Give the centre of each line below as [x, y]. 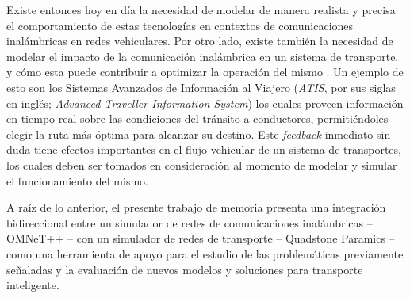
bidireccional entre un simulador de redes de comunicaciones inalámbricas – [190, 222]
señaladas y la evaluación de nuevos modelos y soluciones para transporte [185, 269]
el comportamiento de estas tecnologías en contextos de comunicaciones [180, 25]
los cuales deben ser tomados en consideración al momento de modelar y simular [202, 164]
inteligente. [33, 285]
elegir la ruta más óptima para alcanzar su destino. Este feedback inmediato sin [199, 134]
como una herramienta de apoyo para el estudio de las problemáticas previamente [205, 253]
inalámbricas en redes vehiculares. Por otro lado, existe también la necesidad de [200, 41]
